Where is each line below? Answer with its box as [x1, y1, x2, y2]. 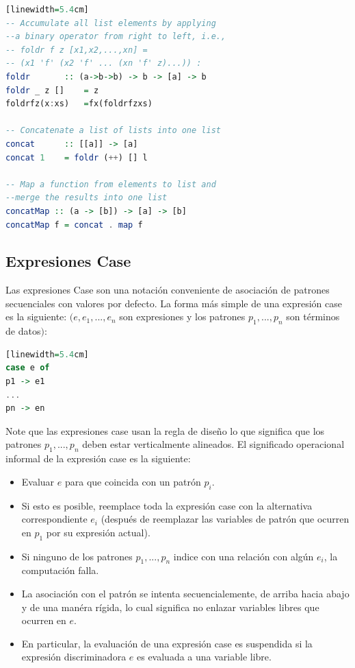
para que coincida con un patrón [64, 474, 201, 488]
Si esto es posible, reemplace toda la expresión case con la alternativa [21, 498, 313, 512]
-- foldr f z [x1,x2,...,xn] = [5, 45, 148, 55]
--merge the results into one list [5, 193, 168, 203]
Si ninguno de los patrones [21, 549, 133, 563]
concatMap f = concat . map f [5, 219, 143, 230]
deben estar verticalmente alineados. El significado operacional [82, 437, 345, 451]
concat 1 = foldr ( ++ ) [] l [5, 152, 148, 163]
